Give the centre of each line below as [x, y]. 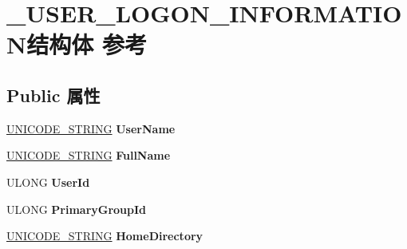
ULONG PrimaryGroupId [77, 209]
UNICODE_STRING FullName [89, 155]
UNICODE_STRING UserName [91, 128]
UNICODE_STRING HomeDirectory [105, 236]
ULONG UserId [48, 182]
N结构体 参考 [77, 44]
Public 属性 [53, 95]
